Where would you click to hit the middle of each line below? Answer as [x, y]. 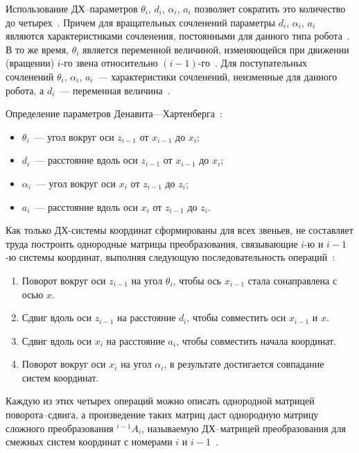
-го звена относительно [109, 63]
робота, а [25, 90]
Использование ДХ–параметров [72, 8]
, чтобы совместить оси [236, 317]
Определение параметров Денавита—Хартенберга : [114, 113]
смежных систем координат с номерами [89, 442]
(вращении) [30, 63]
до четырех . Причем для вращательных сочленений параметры [141, 22]
